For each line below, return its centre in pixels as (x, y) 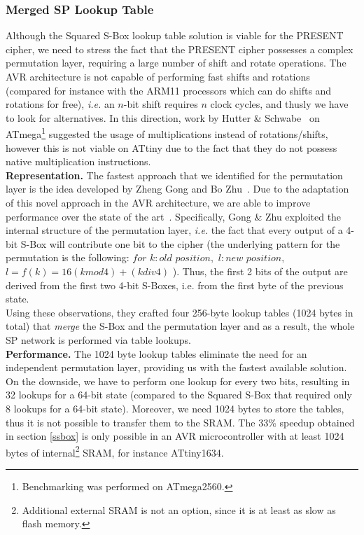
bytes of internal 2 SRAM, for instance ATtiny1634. (115, 451)
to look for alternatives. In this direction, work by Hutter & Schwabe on (163, 117)
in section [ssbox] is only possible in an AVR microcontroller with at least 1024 (175, 436)
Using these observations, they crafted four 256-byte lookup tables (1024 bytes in (180, 312)
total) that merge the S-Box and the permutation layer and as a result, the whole (180, 326)
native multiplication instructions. (78, 161)
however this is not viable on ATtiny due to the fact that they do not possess (171, 147)
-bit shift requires (161, 104)
